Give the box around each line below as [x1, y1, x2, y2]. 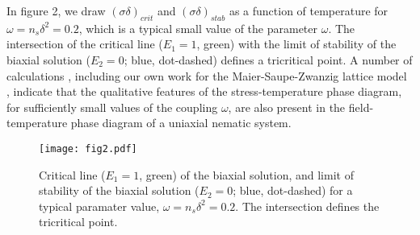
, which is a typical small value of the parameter [78, 19, 318, 36]
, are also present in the [228, 98, 346, 115]
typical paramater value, [39, 197, 160, 214]
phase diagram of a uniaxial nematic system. [70, 114, 292, 131]
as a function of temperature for [229, 2, 388, 19]
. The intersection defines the [235, 197, 380, 214]
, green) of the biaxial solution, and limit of [139, 166, 354, 183]
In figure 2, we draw [6, 2, 106, 19]
